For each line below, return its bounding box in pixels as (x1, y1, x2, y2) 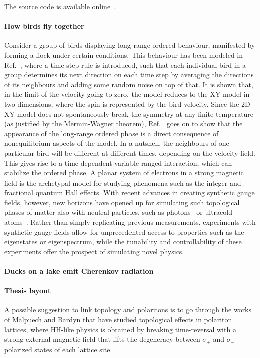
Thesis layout (4, 285, 51, 296)
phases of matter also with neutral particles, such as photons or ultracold (4, 207, 232, 217)
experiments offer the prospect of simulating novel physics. (4, 246, 184, 256)
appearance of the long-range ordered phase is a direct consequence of (4, 128, 219, 138)
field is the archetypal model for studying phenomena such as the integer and (4, 177, 241, 188)
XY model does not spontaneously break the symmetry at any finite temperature (4, 108, 254, 119)
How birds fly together (4, 21, 84, 31)
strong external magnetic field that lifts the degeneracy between (4, 334, 200, 344)
